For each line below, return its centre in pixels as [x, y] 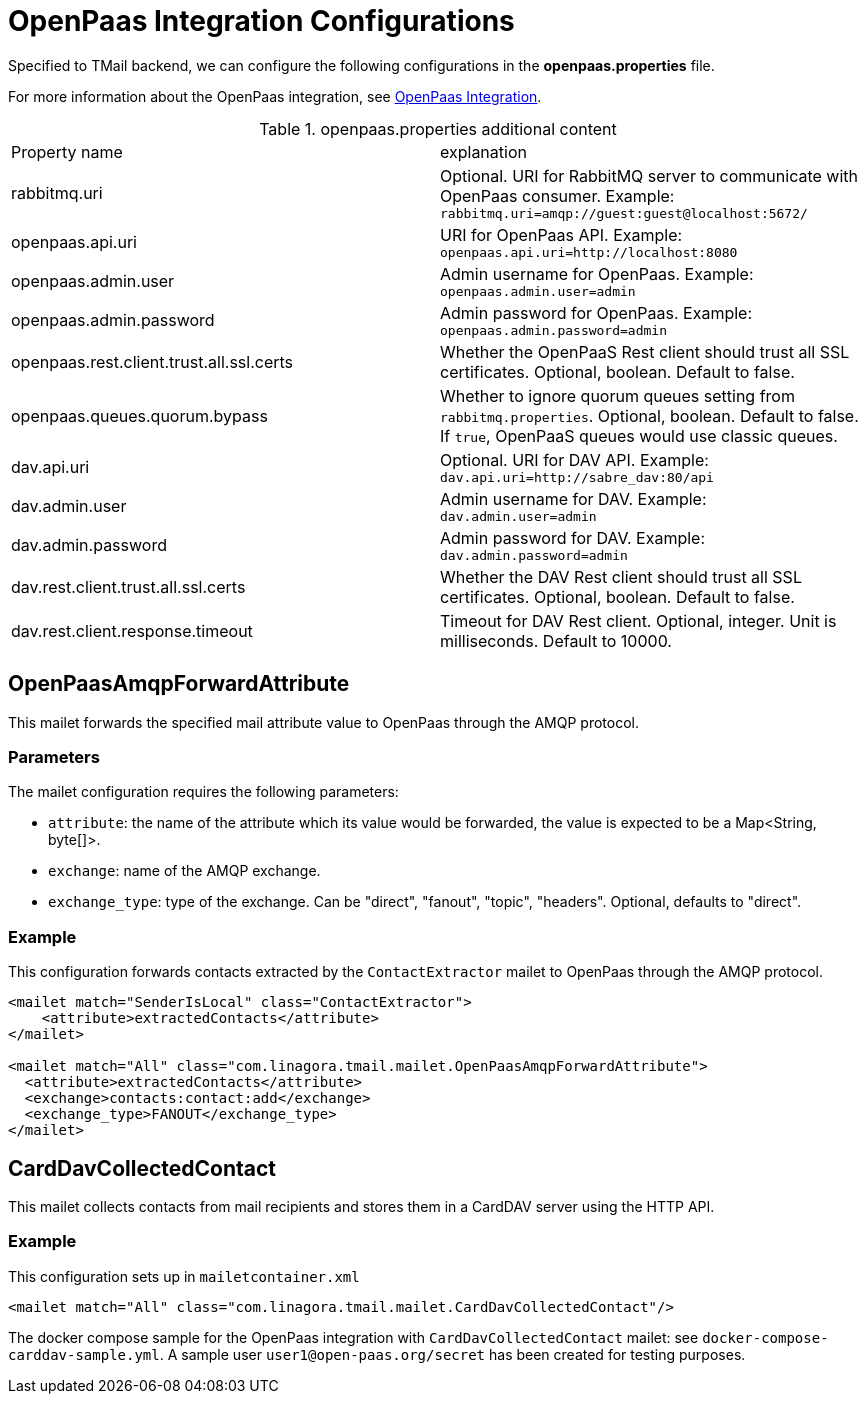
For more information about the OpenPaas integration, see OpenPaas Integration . [275, 96]
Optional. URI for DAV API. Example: [574, 459]
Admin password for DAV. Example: [573, 537]
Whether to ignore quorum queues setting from [617, 395]
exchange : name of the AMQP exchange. [184, 871]
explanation [483, 151]
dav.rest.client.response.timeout [132, 630]
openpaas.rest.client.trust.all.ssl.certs [152, 361]
